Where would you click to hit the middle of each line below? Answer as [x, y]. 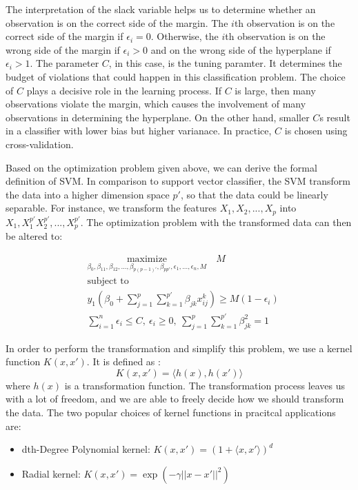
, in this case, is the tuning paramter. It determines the [225, 63]
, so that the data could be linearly [254, 194]
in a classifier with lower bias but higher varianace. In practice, [139, 131]
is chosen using [316, 131]
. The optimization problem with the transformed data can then [216, 222]
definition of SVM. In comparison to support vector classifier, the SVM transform [178, 181]
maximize [147, 259]
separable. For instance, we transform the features [111, 208]
